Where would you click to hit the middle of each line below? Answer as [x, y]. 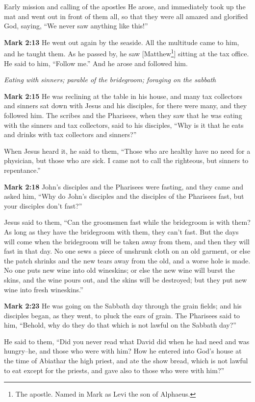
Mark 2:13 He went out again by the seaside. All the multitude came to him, [122, 42]
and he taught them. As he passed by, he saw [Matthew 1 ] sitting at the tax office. [127, 53]
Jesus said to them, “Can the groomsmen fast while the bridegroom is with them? [127, 222]
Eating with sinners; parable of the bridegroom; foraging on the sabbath [110, 80]
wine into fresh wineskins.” [44, 289]
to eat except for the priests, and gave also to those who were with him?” [114, 370]
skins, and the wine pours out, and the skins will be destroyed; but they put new [126, 279]
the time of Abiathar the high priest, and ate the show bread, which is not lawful [126, 361]
